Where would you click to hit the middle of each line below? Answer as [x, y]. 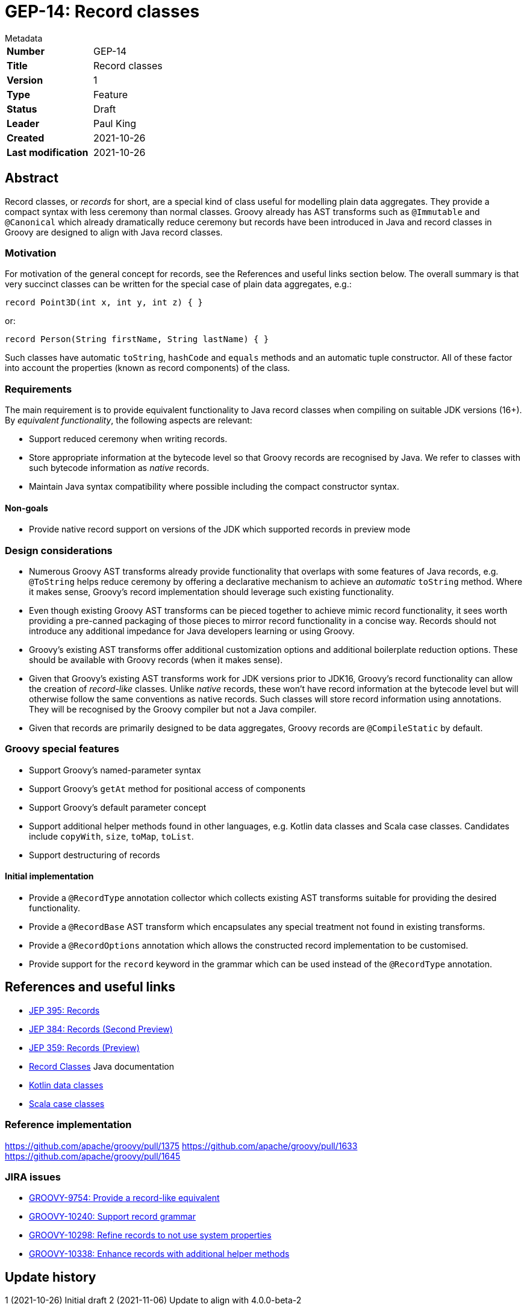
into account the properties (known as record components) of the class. [148, 368]
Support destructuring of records [95, 855]
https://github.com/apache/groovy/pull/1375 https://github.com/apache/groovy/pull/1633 [181, 1146]
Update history [51, 1277]
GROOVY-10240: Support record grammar [112, 1217]
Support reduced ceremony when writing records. [128, 439]
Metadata [24, 38]
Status [22, 109]
